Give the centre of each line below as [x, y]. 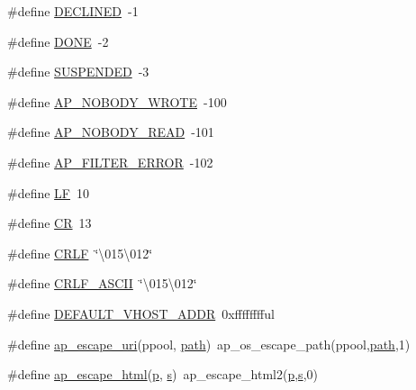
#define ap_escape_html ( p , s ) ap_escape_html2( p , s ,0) [163, 374]
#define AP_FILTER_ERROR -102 [110, 162]
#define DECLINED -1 [73, 11]
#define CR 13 [50, 223]
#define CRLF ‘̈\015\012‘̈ [80, 253]
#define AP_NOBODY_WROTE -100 [117, 101]
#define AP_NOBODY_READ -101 [111, 132]
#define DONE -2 [58, 41]
